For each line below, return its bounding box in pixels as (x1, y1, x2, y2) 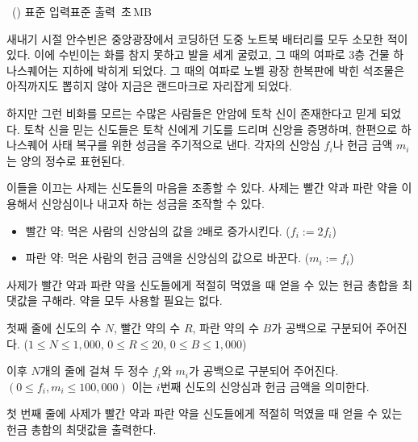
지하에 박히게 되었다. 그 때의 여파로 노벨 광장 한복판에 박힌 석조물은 (62, 61, 405, 78)
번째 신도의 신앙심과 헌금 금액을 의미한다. (160, 377, 370, 394)
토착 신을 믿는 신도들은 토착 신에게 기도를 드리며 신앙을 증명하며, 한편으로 (23, 120, 398, 137)
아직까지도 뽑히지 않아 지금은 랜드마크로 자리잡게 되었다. (6, 77, 292, 94)
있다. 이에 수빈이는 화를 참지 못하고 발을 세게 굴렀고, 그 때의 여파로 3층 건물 (6, 46, 390, 63)
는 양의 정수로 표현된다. (6, 152, 125, 169)
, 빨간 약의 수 (113, 319, 181, 336)
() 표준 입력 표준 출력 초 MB (11, 3, 152, 19)
